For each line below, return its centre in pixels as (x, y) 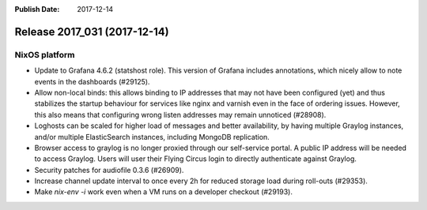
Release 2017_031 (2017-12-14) (92, 32)
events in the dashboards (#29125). (92, 81)
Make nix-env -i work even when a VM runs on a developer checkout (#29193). (163, 192)
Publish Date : (37, 9)
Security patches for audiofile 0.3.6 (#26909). (109, 170)
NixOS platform (45, 54)
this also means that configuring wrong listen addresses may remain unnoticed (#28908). (180, 114)
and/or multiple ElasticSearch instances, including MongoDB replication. (152, 137)
